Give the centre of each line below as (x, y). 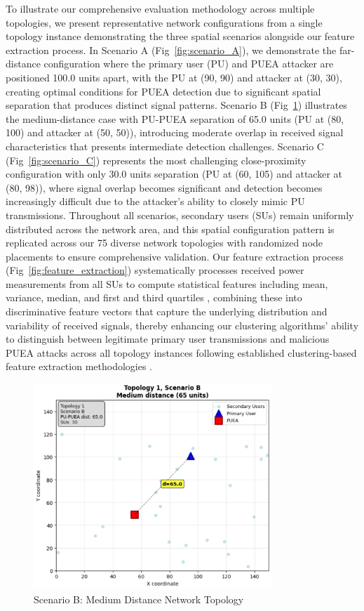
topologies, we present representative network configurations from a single (164, 22)
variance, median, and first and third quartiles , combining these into (154, 297)
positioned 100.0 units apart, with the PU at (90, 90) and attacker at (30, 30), (174, 77)
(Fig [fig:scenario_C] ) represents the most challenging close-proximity (156, 160)
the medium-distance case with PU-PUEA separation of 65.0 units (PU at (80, (175, 118)
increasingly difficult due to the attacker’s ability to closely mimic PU (155, 201)
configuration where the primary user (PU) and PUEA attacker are (189, 64)
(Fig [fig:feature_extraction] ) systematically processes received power (155, 270)
